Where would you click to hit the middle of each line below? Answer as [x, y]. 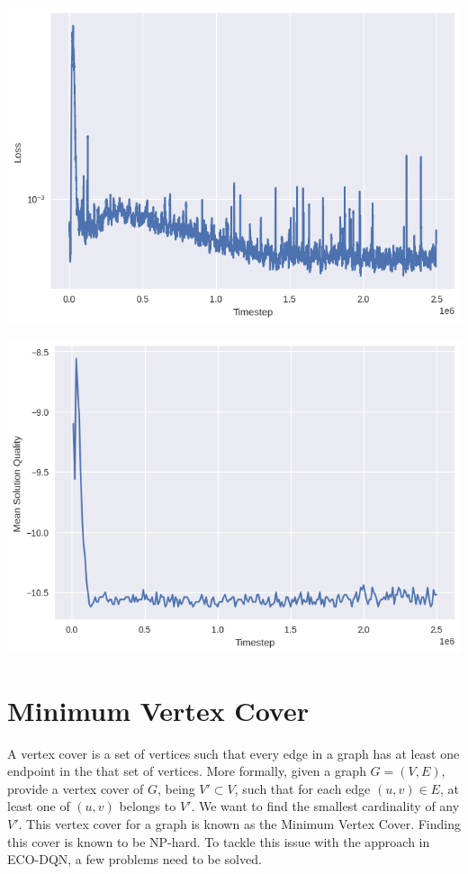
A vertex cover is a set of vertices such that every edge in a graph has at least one [234, 753]
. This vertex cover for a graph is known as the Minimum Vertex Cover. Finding [239, 824]
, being [176, 788]
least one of [39, 806]
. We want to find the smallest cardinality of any [325, 806]
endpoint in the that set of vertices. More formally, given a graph [187, 771]
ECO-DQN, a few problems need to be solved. [135, 859]
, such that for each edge [302, 788]
